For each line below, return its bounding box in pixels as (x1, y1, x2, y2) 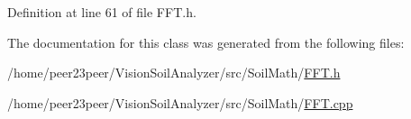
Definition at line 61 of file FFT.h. (7, 3, 196, 21)
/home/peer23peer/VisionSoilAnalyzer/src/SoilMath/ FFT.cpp (7, 93, 353, 112)
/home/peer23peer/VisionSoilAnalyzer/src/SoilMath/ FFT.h (7, 63, 341, 82)
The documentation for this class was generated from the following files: (7, 32, 405, 51)
